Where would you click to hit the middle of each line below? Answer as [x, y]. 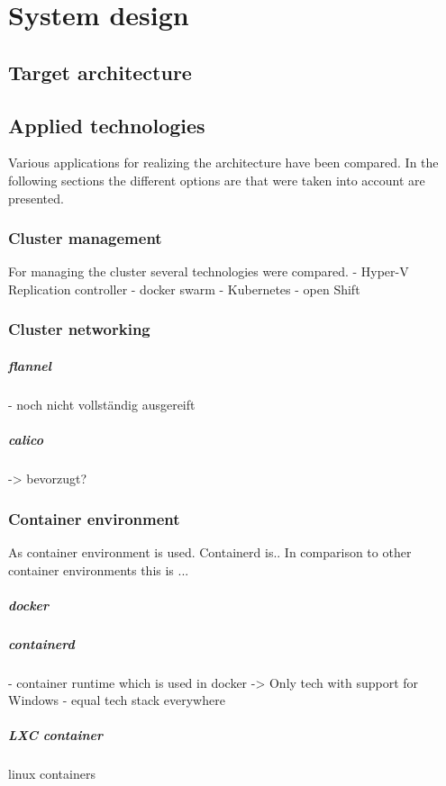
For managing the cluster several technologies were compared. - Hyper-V [209, 271]
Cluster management [85, 238]
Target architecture [100, 72]
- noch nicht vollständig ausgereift [102, 404]
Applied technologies [107, 125]
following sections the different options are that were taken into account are [217, 180]
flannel [30, 365]
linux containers [52, 774]
